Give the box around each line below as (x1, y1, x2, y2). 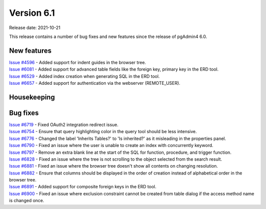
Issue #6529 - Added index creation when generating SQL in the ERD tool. (9, 73, 160, 79)
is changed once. (9, 198, 44, 204)
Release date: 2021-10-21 (9, 25, 61, 31)
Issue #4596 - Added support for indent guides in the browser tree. (9, 59, 146, 65)
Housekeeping (9, 93, 55, 101)
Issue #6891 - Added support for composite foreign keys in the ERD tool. (9, 184, 157, 190)
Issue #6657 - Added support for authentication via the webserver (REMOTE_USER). (9, 80, 181, 86)
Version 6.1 (9, 7, 55, 18)
